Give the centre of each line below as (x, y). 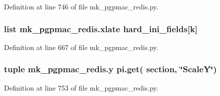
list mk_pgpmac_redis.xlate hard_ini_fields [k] (101, 28)
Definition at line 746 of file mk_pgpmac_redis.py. (81, 6)
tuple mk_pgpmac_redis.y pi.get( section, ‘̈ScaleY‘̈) (110, 69)
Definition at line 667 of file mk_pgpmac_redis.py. (81, 47)
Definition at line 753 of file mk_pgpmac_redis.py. (81, 87)
